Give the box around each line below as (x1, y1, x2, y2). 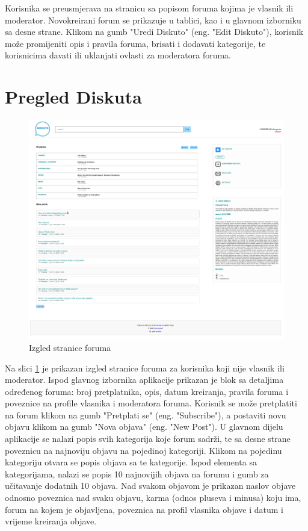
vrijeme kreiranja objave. (5, 515, 97, 527)
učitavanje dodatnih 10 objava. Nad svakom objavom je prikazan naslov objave (5, 479, 296, 492)
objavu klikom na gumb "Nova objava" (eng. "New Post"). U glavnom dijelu (5, 420, 283, 433)
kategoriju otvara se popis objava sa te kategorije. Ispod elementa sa (5, 456, 257, 468)
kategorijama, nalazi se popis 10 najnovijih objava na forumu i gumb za (5, 467, 269, 480)
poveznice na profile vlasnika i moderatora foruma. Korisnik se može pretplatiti (5, 397, 297, 409)
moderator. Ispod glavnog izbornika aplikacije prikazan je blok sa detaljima (5, 373, 284, 386)
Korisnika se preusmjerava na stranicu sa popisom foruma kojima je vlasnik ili (5, 2, 294, 14)
